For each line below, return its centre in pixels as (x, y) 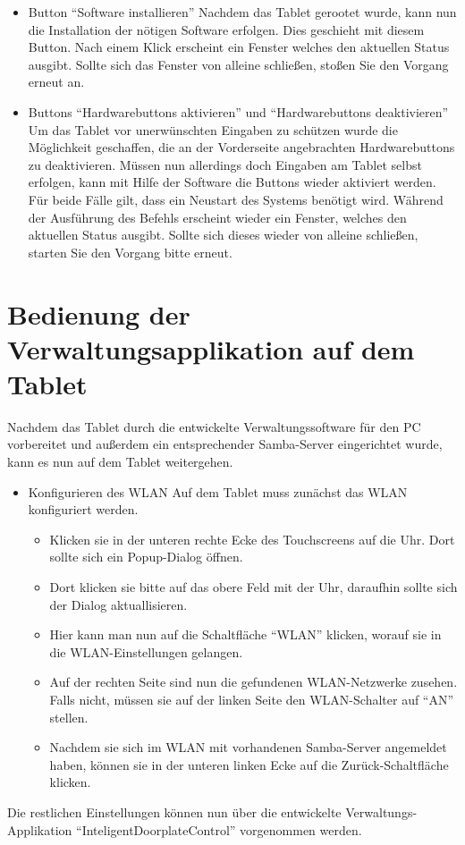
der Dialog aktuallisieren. (118, 604)
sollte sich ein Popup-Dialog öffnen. (146, 557)
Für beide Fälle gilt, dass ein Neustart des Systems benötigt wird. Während (236, 199)
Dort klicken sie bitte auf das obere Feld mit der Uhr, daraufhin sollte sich (254, 586)
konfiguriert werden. (83, 509)
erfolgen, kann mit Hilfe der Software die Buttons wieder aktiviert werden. (232, 182)
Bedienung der (99, 313)
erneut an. (56, 82)
